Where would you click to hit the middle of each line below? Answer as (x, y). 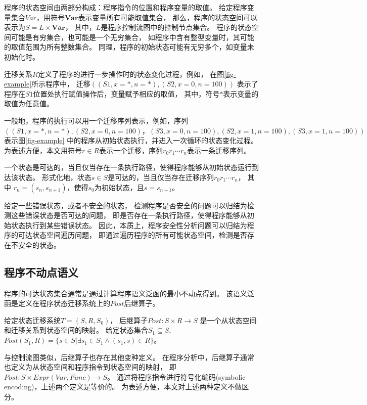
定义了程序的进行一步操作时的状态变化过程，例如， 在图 (131, 74)
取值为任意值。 (29, 103)
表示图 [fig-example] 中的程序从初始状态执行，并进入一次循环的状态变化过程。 (131, 140)
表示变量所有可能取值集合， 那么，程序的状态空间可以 (168, 17)
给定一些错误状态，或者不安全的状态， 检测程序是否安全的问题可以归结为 (126, 205)
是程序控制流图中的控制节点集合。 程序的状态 (176, 27)
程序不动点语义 (41, 272)
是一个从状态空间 (228, 320)
